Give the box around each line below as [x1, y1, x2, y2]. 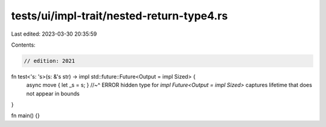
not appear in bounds [26, 90, 80, 97]
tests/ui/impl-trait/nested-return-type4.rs [11, 9, 228, 22]
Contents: [11, 41, 36, 48]
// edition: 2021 [24, 57, 75, 64]
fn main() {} [11, 112, 40, 119]
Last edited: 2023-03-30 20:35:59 [11, 30, 97, 37]
